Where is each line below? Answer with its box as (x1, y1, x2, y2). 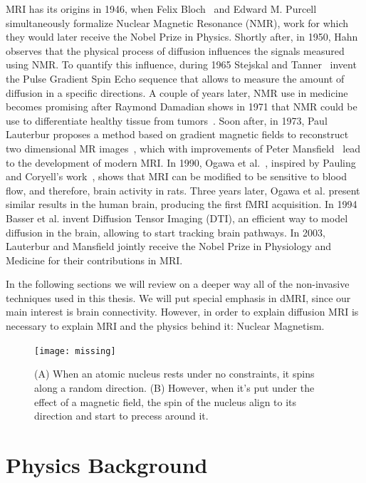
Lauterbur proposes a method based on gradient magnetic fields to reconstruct (6, 127, 349, 142)
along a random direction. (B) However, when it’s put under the (34, 380, 315, 395)
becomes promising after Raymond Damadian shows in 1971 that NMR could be (6, 99, 357, 114)
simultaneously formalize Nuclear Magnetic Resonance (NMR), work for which (6, 15, 349, 30)
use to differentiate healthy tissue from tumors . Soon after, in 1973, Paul (6, 113, 328, 128)
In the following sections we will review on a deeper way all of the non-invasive (6, 276, 350, 291)
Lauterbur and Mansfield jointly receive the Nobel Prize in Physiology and (6, 239, 332, 254)
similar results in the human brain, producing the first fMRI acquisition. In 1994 (6, 197, 357, 212)
